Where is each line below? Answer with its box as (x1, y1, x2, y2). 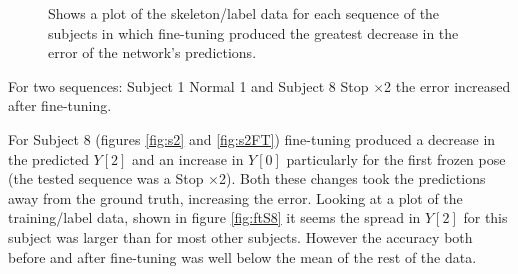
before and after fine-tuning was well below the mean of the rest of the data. (8, 246, 477, 267)
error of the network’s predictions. (48, 42, 257, 63)
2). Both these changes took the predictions (218, 168, 486, 189)
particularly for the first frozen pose (286, 148, 506, 169)
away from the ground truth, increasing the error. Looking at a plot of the (8, 187, 463, 208)
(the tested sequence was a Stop (8, 168, 204, 189)
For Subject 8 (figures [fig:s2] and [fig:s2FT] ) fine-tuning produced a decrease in (8, 128, 496, 149)
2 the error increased (384, 75, 511, 96)
